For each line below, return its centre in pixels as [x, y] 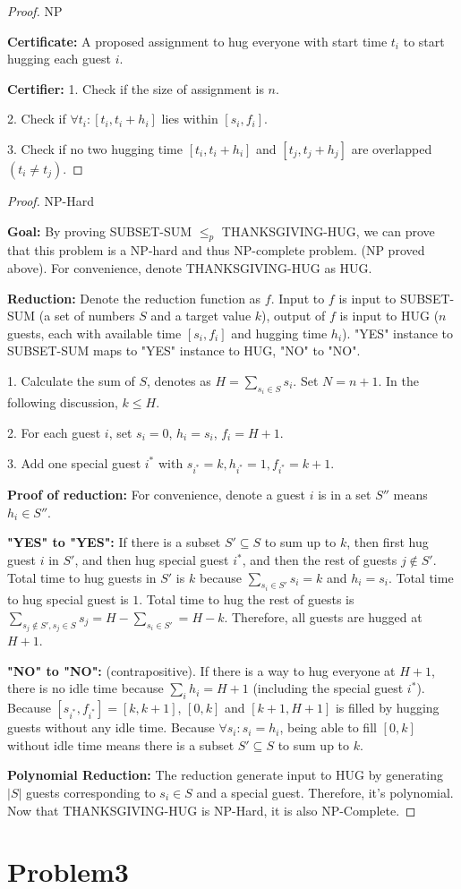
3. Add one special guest [74, 462]
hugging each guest [59, 59]
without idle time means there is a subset [121, 744]
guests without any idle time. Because [111, 727]
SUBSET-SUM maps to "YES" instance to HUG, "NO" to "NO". [184, 350]
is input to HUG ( [389, 316]
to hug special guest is [68, 599]
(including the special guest [328, 688]
